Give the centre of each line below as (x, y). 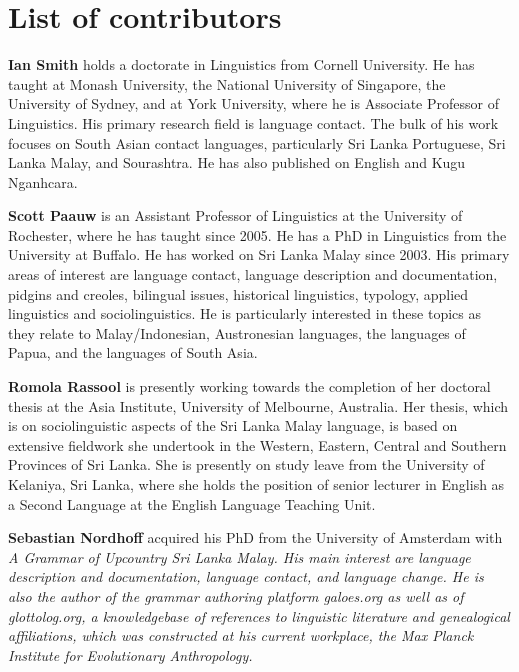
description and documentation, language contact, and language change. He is (246, 576)
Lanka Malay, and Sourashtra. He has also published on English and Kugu (237, 162)
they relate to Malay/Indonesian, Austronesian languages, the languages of (237, 332)
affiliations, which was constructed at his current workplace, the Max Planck (241, 635)
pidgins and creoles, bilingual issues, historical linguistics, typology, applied (238, 293)
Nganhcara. (43, 181)
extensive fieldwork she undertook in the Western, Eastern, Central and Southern (257, 444)
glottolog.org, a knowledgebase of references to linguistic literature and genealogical (259, 615)
